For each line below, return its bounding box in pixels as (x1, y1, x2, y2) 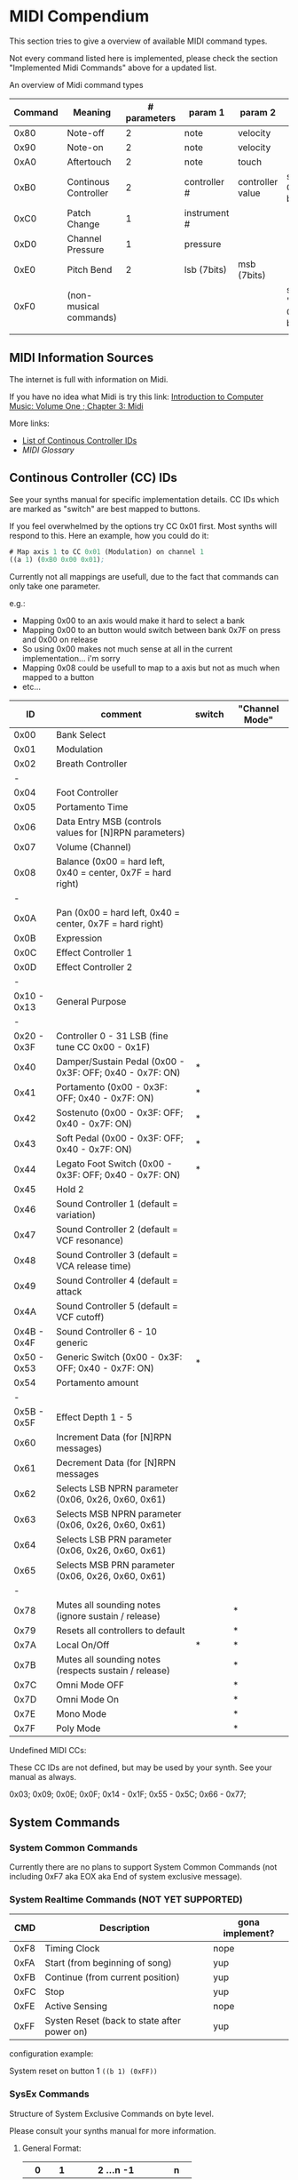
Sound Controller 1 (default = (56, 1198, 179, 1210)
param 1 (188, 106, 225, 118)
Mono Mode (56, 1708, 107, 1720)
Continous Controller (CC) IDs (9, 470, 177, 485)
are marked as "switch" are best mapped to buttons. (9, 503, 201, 514)
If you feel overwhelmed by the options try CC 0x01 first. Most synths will (9, 520, 278, 531)
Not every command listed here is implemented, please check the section (9, 52, 278, 63)
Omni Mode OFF (56, 1679, 124, 1691)
